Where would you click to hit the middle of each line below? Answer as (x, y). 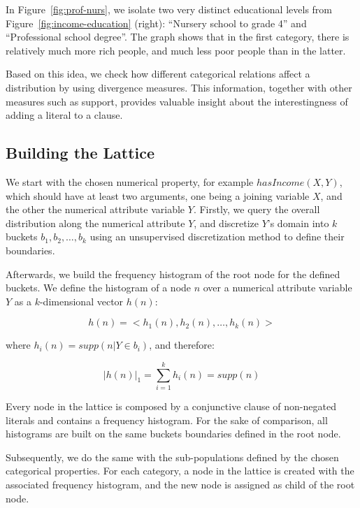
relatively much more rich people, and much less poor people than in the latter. (176, 50)
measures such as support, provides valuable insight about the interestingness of (177, 101)
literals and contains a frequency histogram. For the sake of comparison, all (167, 420)
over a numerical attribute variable (278, 288)
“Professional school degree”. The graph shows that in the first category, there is (178, 37)
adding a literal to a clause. (64, 115)
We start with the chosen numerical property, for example (130, 181)
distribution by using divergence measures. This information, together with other (179, 87)
